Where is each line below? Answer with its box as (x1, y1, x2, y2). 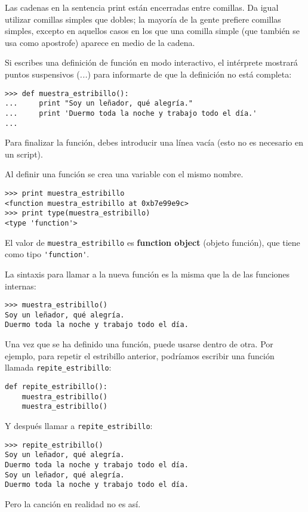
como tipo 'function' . (5, 248, 90, 260)
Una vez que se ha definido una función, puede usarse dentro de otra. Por (5, 338, 273, 350)
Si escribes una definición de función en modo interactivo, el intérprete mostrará (5, 56, 298, 69)
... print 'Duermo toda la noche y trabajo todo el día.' (5, 109, 257, 118)
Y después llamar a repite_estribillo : (5, 419, 153, 431)
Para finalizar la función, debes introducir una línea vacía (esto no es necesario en (5, 136, 304, 149)
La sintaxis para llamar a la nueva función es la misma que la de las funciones (5, 267, 290, 280)
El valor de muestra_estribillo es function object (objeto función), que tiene (5, 236, 300, 248)
